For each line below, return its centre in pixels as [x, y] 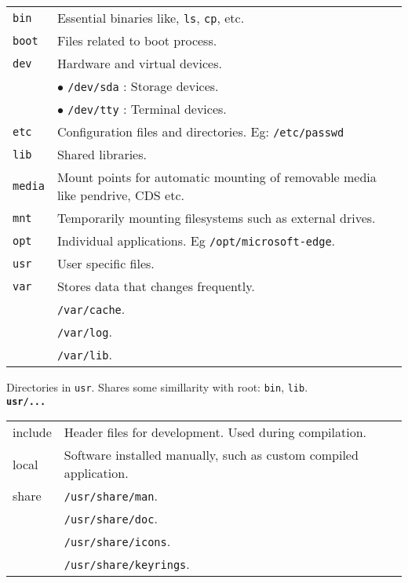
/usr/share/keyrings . [127, 564]
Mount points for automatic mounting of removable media [217, 177]
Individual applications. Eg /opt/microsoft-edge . [196, 240]
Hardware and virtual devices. [139, 63]
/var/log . [84, 332]
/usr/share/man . [111, 496]
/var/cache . [91, 309]
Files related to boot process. [137, 40]
